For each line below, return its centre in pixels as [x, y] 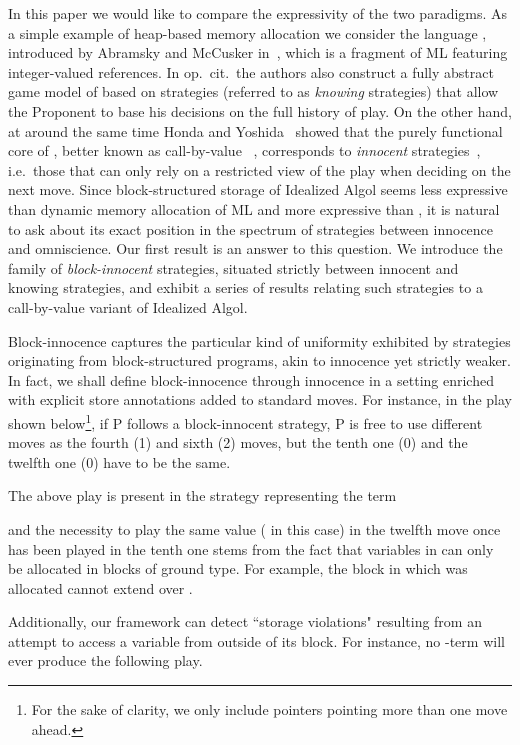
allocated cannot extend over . [100, 587]
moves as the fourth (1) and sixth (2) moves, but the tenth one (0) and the [238, 442]
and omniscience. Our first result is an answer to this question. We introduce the [255, 248]
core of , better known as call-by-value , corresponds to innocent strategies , [244, 150]
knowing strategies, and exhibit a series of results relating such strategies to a [245, 287]
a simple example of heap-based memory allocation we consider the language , [247, 32]
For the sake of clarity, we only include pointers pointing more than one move [269, 709]
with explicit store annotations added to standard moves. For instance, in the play [260, 399]
